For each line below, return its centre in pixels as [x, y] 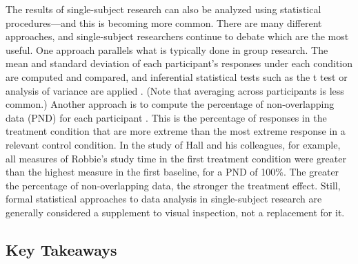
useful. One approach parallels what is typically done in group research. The [167, 49]
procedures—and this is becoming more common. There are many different [164, 22]
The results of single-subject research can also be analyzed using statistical [163, 9]
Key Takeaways [61, 249]
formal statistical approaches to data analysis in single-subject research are [164, 199]
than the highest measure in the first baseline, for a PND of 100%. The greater [172, 172]
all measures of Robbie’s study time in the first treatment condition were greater [176, 158]
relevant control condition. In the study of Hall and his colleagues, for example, [173, 144]
